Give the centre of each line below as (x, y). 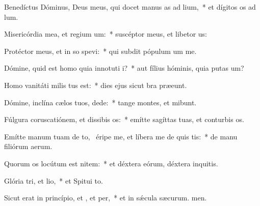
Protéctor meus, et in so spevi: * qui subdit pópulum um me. (100, 51)
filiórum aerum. (28, 146)
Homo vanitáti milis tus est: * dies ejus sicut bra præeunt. (96, 85)
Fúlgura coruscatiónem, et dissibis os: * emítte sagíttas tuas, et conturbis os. (124, 119)
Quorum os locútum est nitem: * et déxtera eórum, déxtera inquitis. (111, 163)
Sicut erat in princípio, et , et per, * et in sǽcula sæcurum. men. (106, 198)
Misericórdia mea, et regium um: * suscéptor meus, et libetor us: (106, 34)
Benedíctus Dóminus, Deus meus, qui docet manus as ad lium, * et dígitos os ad (130, 7)
